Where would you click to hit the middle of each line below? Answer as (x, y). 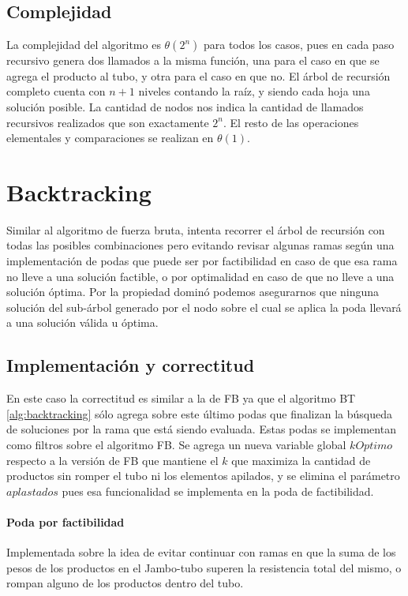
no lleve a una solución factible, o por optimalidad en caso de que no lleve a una (200, 276)
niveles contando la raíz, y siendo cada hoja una (254, 91)
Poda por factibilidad (66, 522)
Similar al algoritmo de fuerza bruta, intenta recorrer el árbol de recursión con (196, 229)
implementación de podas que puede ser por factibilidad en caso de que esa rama (202, 261)
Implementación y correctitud (131, 365)
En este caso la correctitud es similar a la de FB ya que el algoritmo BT (181, 398)
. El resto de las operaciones (291, 122)
